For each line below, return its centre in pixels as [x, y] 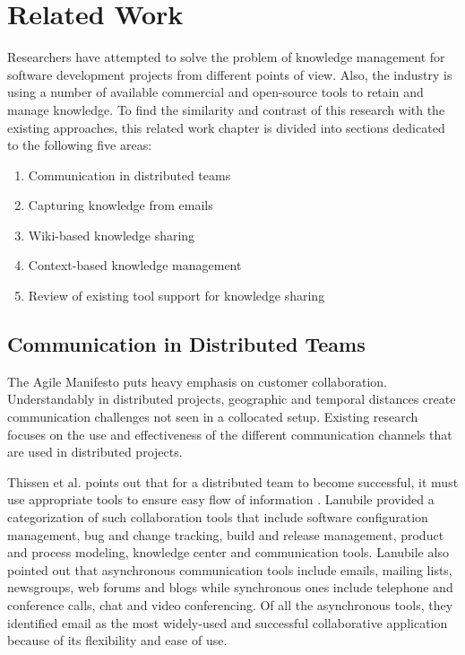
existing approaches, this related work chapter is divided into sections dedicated [226, 127]
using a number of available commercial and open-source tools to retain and [215, 92]
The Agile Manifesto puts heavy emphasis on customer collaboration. [197, 381]
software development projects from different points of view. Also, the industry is [230, 74]
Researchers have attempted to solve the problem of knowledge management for [226, 57]
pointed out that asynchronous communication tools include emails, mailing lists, [230, 569]
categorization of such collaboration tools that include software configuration [218, 517]
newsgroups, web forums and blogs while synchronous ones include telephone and [230, 587]
